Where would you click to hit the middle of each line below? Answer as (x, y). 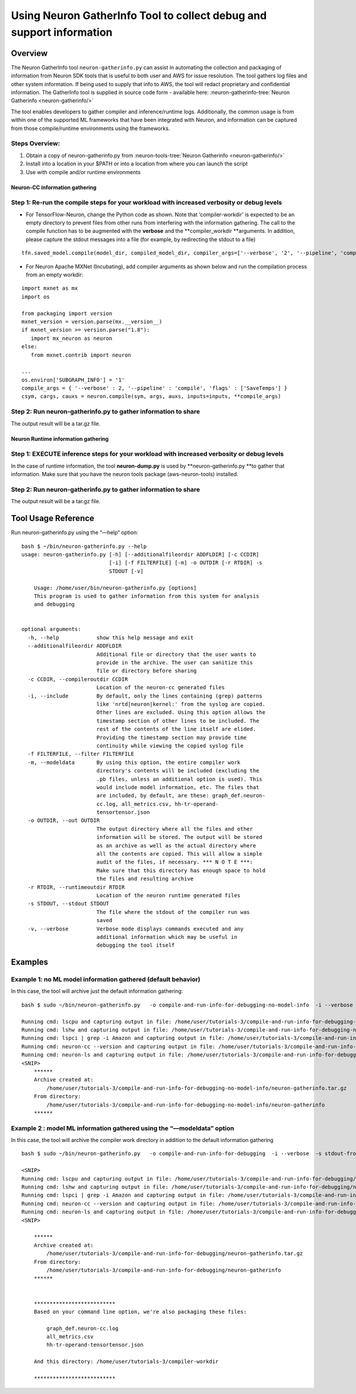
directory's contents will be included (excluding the (178, 771)
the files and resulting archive (145, 879)
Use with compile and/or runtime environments (83, 172)
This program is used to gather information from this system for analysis (146, 596)
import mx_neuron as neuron (71, 338)
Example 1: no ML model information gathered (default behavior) (106, 979)
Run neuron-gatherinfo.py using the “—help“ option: (75, 532)
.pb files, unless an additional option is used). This (179, 779)
